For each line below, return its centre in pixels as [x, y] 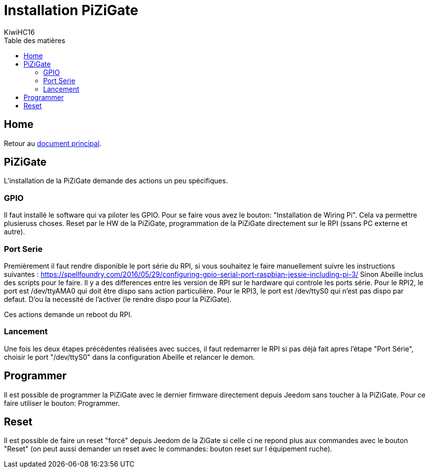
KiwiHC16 [19, 32]
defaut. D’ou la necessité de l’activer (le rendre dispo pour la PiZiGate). [118, 299]
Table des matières [35, 40]
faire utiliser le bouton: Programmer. [62, 403]
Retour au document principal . [53, 143]
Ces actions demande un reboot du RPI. [68, 314]
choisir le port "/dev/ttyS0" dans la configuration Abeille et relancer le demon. [129, 357]
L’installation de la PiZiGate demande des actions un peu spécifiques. [116, 181]
